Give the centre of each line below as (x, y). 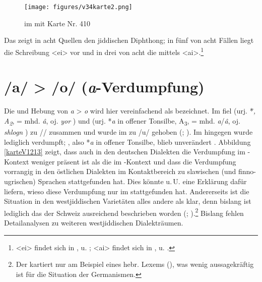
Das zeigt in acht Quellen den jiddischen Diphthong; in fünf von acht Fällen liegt (129, 40)
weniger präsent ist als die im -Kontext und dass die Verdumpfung (134, 161)
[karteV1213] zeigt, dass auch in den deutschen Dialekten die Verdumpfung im (125, 152)
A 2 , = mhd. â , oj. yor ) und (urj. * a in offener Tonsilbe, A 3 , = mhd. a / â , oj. (122, 121)
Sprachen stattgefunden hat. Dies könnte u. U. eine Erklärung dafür (142, 181)
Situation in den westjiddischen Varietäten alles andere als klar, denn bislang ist (128, 201)
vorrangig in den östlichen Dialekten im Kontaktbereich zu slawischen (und (120, 171)
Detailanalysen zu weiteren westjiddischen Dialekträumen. (94, 222)
